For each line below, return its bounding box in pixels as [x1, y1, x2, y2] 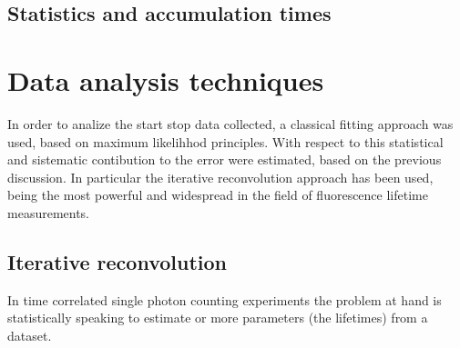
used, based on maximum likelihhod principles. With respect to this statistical [7, 132, 444, 151]
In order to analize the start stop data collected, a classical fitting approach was [7, 114, 454, 133]
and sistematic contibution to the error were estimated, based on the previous [7, 150, 442, 169]
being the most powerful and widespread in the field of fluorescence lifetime [7, 185, 428, 204]
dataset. [7, 325, 52, 344]
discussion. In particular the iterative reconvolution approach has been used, [7, 167, 434, 186]
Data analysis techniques [7, 61, 324, 98]
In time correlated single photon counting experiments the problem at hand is [7, 290, 442, 309]
